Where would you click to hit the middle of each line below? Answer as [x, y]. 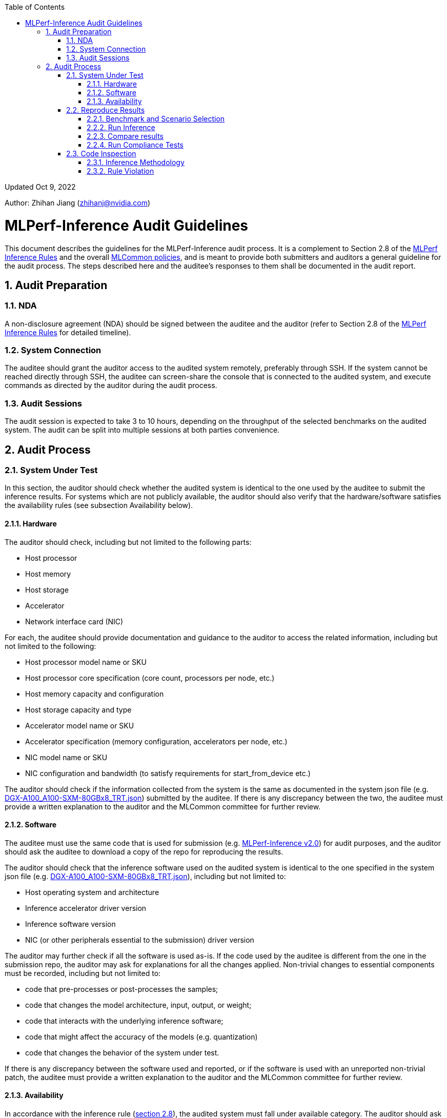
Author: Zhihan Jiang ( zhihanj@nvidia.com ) [78, 203]
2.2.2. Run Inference [121, 127]
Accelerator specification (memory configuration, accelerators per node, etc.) [156, 741]
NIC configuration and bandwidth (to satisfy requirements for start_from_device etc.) [168, 773]
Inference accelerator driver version [86, 908]
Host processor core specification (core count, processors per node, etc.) [150, 678]
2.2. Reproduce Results [106, 110]
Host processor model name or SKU [86, 662]
